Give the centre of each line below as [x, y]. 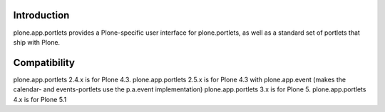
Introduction [41, 15]
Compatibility [44, 63]
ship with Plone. [37, 42]
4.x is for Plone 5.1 [40, 99]
